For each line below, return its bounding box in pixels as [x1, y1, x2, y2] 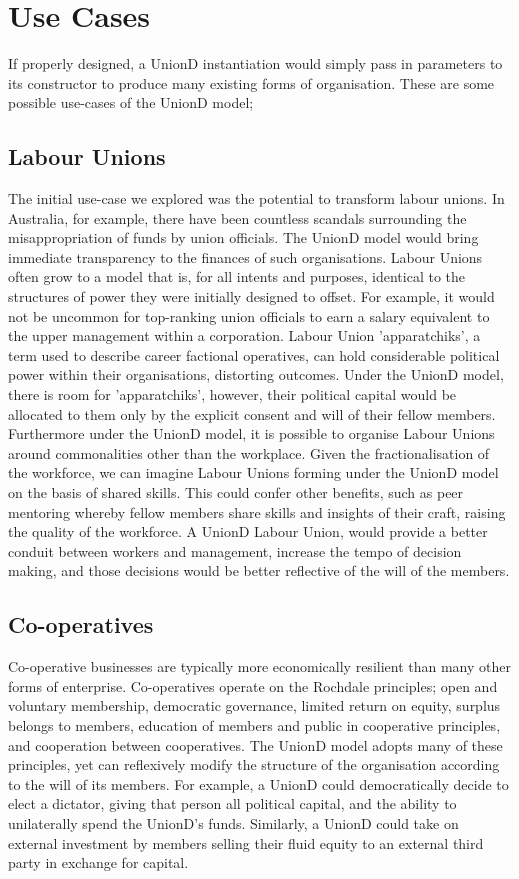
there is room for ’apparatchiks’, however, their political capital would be [8, 384, 457, 405]
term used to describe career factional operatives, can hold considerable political [8, 344, 500, 365]
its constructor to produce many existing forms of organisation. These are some [8, 72, 495, 93]
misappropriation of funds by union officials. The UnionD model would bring [8, 227, 479, 248]
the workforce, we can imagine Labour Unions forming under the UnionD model [8, 462, 499, 483]
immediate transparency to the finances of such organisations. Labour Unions [8, 246, 483, 267]
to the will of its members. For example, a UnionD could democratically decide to [8, 773, 509, 794]
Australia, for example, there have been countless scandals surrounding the [8, 207, 467, 228]
